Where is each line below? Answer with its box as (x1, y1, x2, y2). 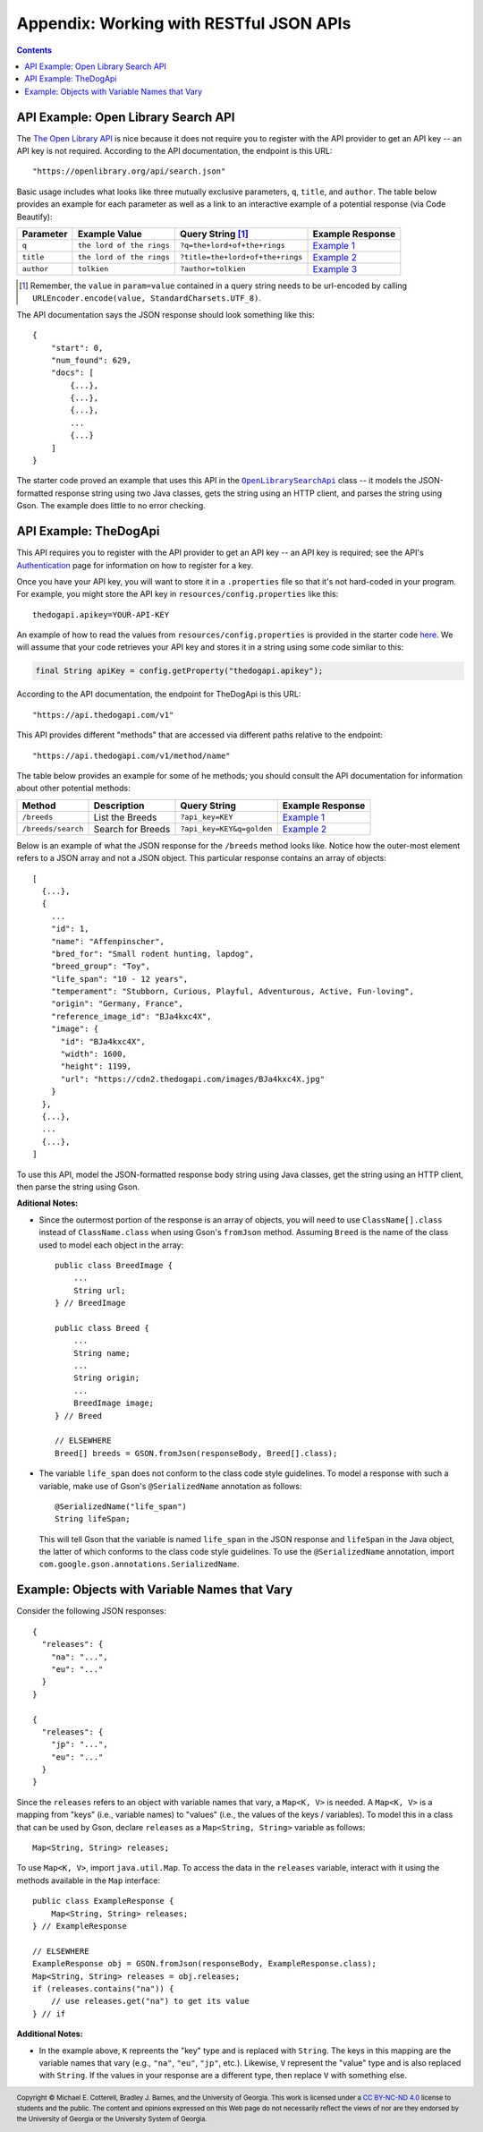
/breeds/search (21, 824, 84, 834)
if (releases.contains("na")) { (32, 1983, 174, 1993)
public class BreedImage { (55, 1260, 174, 1270)
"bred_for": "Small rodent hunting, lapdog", (50, 949, 255, 959)
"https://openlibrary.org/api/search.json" (32, 166, 226, 176)
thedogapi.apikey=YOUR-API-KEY (32, 610, 170, 619)
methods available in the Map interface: (16, 1875, 161, 1886)
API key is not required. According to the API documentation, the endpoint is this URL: (16, 146, 333, 157)
